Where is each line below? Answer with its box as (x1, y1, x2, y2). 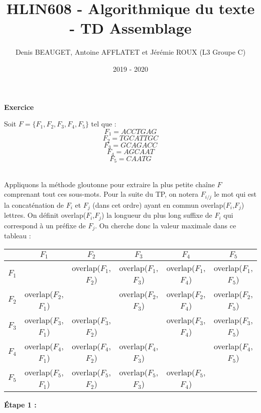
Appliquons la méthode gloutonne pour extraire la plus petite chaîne (4, 179, 215, 189)
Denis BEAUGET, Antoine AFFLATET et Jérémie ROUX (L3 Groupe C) (15, 47, 246, 57)
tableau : (4, 230, 31, 240)
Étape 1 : (4, 399, 37, 410)
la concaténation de (4, 199, 64, 210)
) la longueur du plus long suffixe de (101, 210, 212, 220)
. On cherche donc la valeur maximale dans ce (95, 220, 236, 230)
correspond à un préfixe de (4, 220, 86, 230)
